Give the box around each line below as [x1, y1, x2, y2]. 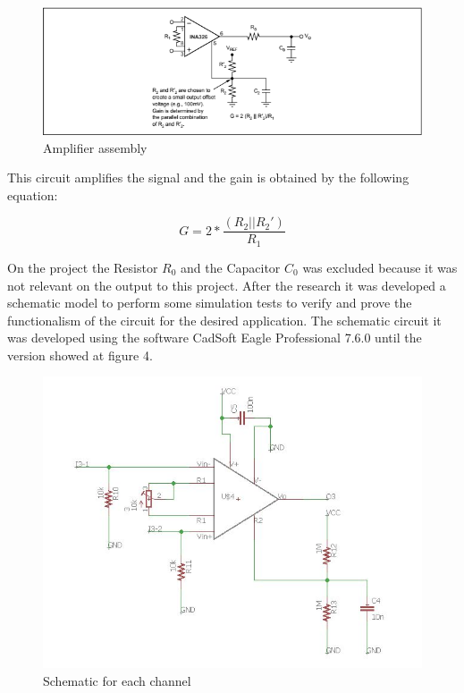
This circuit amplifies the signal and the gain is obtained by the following [7, 168, 409, 187]
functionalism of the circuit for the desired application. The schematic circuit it [7, 310, 442, 329]
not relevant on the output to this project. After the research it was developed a [7, 275, 446, 294]
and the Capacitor [181, 258, 281, 276]
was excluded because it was [302, 258, 458, 276]
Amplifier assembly [43, 138, 148, 156]
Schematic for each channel [43, 671, 191, 689]
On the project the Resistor [7, 258, 158, 276]
